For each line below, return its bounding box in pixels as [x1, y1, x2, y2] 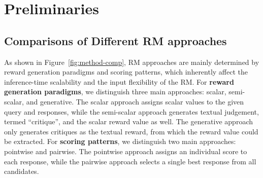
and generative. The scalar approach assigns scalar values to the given [26, 96, 244, 106]
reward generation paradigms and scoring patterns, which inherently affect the [4, 66, 248, 77]
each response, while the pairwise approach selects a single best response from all [4, 156, 256, 166]
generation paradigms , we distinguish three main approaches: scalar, [4, 86, 226, 97]
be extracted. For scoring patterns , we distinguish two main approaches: [4, 136, 236, 147]
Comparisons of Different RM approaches [4, 32, 227, 48]
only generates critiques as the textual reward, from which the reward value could [4, 126, 258, 136]
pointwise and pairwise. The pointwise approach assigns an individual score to [4, 146, 247, 156]
